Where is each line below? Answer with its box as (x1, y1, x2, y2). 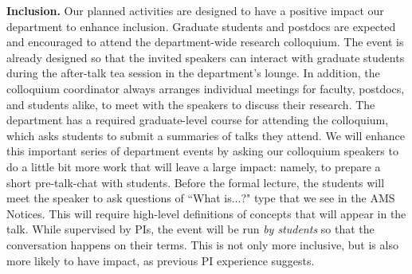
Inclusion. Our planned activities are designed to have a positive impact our (6, 2, 384, 18)
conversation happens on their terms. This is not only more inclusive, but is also (6, 236, 398, 252)
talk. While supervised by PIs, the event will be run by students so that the (6, 221, 375, 237)
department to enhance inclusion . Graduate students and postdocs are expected (6, 18, 396, 34)
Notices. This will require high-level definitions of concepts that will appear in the (6, 205, 406, 221)
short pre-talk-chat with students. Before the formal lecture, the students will (6, 174, 385, 190)
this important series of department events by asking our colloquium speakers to (6, 143, 398, 159)
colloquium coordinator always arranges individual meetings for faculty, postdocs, (6, 80, 405, 96)
